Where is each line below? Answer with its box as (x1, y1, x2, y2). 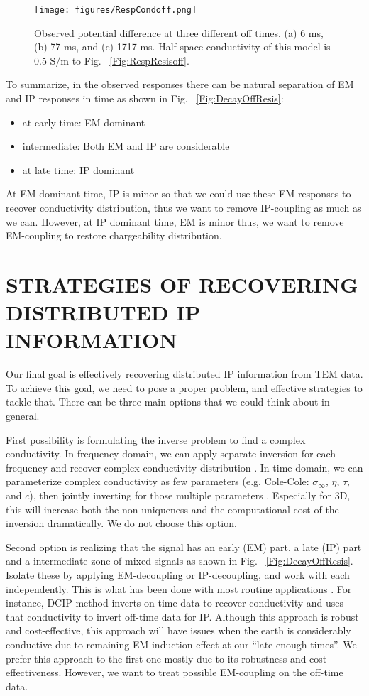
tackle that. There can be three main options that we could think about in (6, 394, 330, 409)
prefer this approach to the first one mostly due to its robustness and (6, 651, 307, 665)
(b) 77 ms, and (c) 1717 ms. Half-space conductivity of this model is (34, 39, 331, 54)
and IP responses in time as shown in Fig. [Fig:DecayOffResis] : (6, 91, 284, 106)
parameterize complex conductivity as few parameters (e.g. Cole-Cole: (6, 474, 309, 489)
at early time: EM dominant (22, 114, 145, 129)
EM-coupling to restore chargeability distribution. (6, 228, 222, 243)
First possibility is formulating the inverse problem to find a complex (6, 432, 306, 447)
